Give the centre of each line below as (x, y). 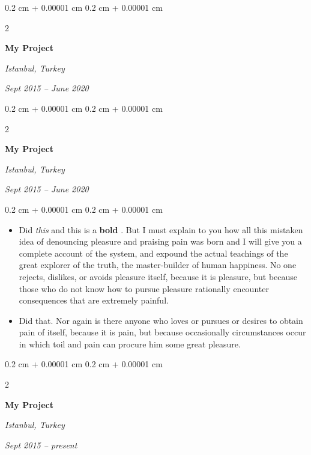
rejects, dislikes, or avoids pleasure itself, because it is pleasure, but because (158, 276)
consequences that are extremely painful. (94, 300)
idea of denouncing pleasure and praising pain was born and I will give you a (160, 241)
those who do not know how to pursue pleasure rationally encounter (144, 288)
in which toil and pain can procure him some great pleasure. (130, 344)
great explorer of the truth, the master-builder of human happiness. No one (158, 265)
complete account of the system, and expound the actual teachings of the (153, 253)
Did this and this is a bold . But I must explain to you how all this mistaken (161, 229)
